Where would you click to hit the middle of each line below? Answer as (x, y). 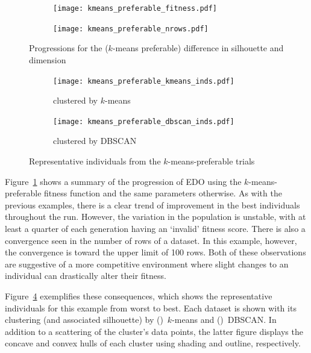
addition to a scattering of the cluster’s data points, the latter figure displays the (154, 331)
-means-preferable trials (211, 161)
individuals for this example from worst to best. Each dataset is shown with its (151, 308)
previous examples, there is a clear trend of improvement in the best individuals (152, 205)
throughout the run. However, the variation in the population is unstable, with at (155, 217)
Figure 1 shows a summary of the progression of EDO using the (123, 181)
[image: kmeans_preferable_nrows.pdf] (131, 29)
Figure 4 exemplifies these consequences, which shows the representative (139, 295)
